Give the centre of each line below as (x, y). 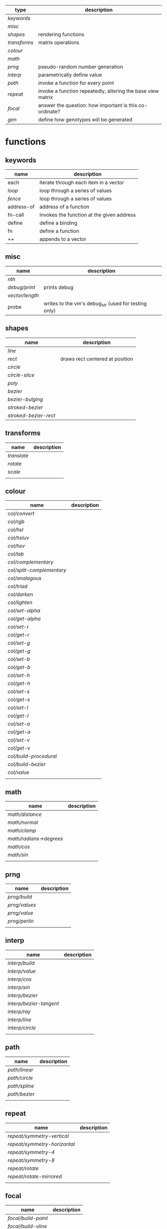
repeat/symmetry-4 (31, 1152)
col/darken (20, 594)
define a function (59, 231)
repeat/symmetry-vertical (38, 1136)
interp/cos (20, 979)
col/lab (16, 554)
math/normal (23, 822)
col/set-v (19, 740)
